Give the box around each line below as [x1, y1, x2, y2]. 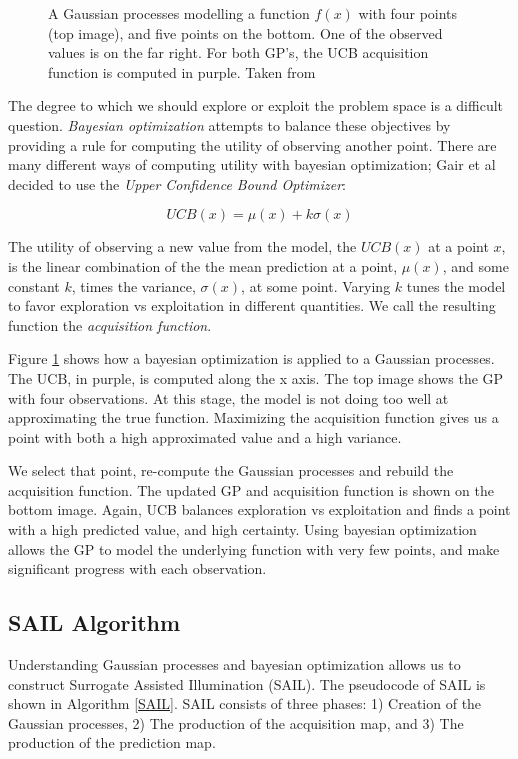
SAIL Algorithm [8, 607, 181, 638]
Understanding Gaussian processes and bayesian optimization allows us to [8, 654, 461, 675]
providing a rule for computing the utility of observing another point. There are [8, 134, 497, 155]
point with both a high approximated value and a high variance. [8, 426, 402, 447]
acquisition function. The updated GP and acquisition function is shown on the [8, 479, 495, 500]
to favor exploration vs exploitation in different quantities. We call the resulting [8, 295, 496, 316]
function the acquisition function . [8, 314, 212, 335]
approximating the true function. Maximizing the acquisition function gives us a [8, 407, 499, 428]
